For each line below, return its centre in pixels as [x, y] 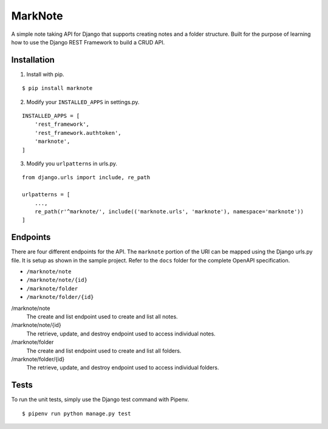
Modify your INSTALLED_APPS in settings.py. [83, 102]
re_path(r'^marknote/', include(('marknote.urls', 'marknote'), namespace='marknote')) [169, 211]
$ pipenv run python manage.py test [77, 414]
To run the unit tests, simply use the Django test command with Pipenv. [100, 400]
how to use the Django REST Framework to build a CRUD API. [88, 42]
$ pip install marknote [57, 88]
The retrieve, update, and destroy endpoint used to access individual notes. [121, 334]
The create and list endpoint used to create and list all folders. [104, 351]
